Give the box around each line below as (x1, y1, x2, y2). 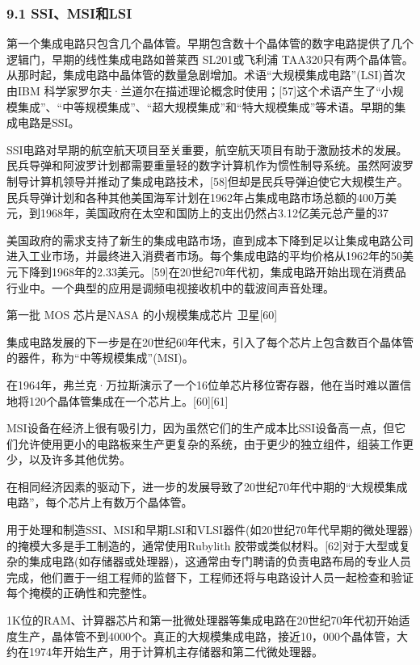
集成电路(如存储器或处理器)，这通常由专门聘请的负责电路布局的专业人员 (28, 553, 411, 570)
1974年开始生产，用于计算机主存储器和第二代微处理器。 (28, 643, 323, 660)
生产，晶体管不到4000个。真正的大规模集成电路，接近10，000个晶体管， (17, 627, 397, 644)
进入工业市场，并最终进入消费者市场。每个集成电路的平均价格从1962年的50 (6, 247, 402, 264)
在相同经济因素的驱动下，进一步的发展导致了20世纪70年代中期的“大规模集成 (6, 478, 408, 495)
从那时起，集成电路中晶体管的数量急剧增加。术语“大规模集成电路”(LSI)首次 (6, 66, 405, 83)
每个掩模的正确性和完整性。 (6, 584, 153, 601)
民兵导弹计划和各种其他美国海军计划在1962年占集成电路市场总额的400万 (6, 188, 385, 205)
